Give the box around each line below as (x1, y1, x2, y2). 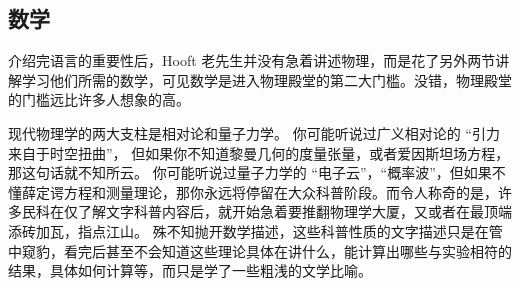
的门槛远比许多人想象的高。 (8, 89, 190, 110)
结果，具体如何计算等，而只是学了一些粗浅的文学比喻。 (8, 260, 372, 281)
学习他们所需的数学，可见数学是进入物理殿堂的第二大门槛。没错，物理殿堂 (21, 69, 512, 90)
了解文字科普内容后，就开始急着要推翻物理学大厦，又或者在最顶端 (77, 201, 512, 222)
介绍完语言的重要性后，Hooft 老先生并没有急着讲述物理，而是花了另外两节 (8, 50, 496, 71)
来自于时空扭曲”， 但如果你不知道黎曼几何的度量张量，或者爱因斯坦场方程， (8, 142, 510, 163)
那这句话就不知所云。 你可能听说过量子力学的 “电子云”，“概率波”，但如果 (8, 162, 492, 183)
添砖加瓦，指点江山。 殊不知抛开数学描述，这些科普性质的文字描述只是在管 (8, 220, 503, 241)
